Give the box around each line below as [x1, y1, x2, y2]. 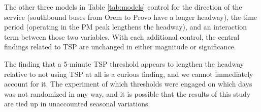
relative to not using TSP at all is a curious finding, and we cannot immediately [4, 68, 253, 79]
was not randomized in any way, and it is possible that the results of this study [4, 88, 251, 99]
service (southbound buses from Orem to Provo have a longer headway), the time [4, 11, 257, 22]
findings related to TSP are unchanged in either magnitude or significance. [4, 41, 236, 52]
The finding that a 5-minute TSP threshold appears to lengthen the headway [4, 58, 244, 69]
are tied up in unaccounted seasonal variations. [4, 98, 150, 109]
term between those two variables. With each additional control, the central [4, 31, 240, 42]
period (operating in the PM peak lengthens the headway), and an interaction [4, 21, 247, 32]
